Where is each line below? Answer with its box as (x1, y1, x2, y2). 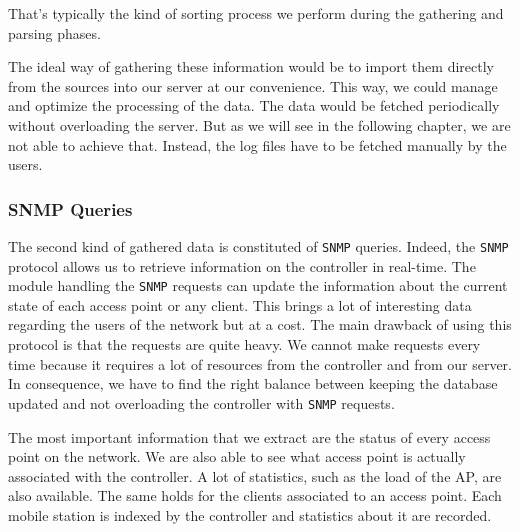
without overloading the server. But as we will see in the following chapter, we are (8, 114, 511, 135)
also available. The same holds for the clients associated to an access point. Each (8, 485, 502, 506)
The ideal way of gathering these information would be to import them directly (8, 56, 494, 77)
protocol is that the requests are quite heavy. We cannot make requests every (8, 334, 481, 355)
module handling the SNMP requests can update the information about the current (8, 275, 508, 296)
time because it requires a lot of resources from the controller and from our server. (8, 353, 512, 374)
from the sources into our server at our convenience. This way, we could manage (8, 75, 498, 96)
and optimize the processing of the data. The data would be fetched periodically (8, 95, 500, 116)
